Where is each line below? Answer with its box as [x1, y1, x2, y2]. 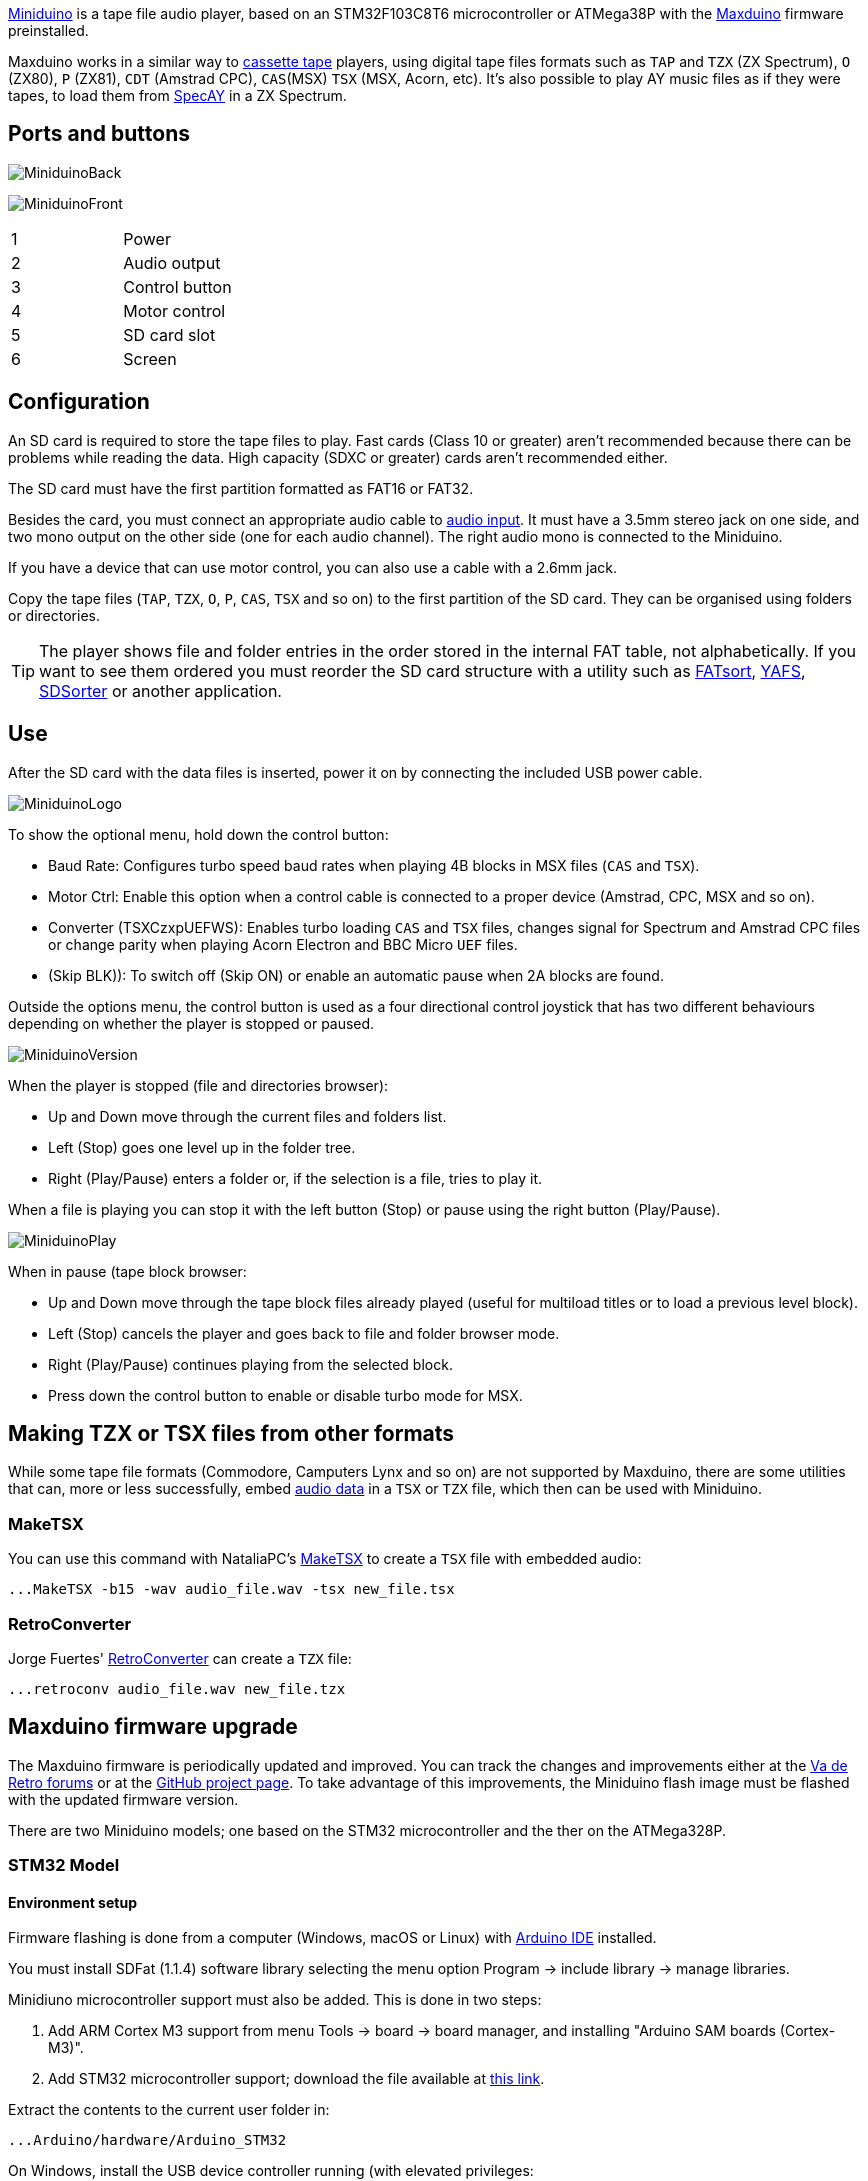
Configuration [8, 389, 150, 415]
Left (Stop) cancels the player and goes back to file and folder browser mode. [48, 1324, 560, 1342]
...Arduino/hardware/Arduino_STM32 [8, 2132, 287, 2149]
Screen [123, 348, 177, 369]
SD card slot [123, 324, 216, 345]
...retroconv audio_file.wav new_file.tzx [8, 1680, 346, 1697]
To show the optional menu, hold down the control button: [8, 825, 389, 843]
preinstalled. [8, 22, 89, 39]
